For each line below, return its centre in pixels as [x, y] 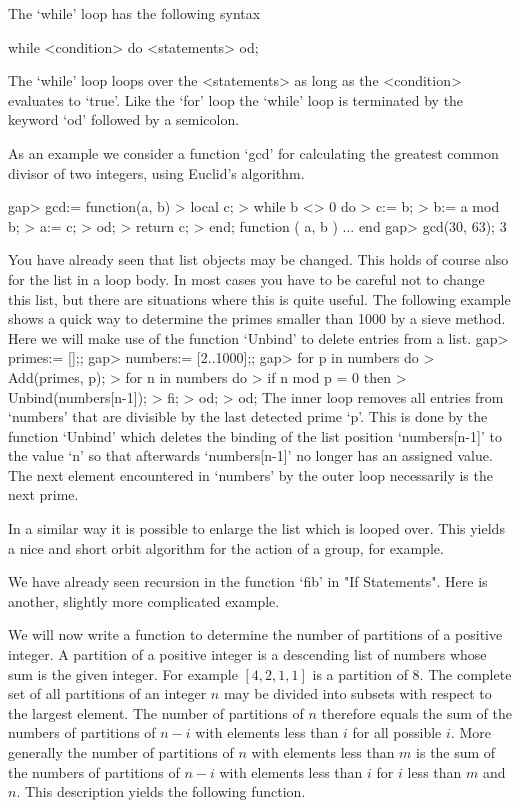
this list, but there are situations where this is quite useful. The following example [259, 298]
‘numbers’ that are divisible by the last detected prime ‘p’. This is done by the [248, 416]
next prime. [43, 494]
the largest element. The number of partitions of [156, 712]
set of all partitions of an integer [107, 693]
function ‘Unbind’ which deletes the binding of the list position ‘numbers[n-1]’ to [255, 435]
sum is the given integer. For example [123, 673]
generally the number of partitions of [121, 752]
